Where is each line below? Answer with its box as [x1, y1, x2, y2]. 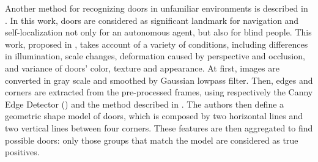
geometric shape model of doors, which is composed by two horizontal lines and [5, 109, 303, 122]
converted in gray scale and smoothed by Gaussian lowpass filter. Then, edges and [5, 73, 313, 86]
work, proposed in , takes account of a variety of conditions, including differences [5, 37, 308, 50]
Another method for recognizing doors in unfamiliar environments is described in [5, 2, 308, 14]
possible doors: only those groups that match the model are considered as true [5, 133, 298, 146]
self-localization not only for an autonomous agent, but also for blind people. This [5, 26, 312, 39]
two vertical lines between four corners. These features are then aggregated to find [5, 121, 313, 134]
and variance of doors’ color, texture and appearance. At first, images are [5, 61, 279, 74]
